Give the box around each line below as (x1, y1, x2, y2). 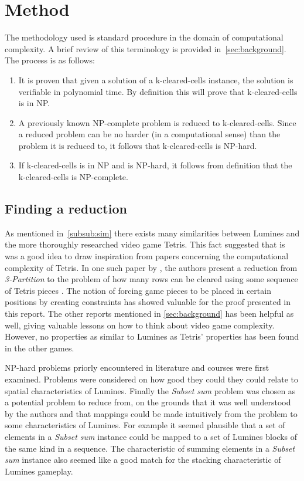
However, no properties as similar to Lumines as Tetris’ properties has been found (5, 330, 299, 343)
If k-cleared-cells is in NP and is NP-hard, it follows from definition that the (18, 159, 292, 171)
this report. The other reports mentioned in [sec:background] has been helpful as (5, 307, 294, 320)
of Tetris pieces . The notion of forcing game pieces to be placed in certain (5, 284, 271, 296)
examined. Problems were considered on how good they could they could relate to (5, 372, 298, 385)
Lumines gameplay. (5, 465, 73, 477)
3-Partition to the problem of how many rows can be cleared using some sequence (5, 273, 298, 285)
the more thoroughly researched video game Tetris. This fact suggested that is (5, 238, 285, 250)
